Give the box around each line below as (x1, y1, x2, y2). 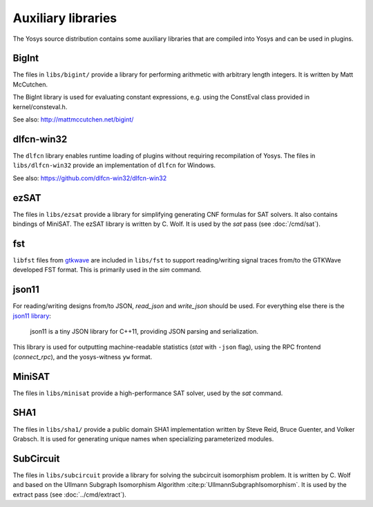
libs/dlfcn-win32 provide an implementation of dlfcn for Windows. (12, 161, 216, 169)
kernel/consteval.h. (12, 102, 68, 111)
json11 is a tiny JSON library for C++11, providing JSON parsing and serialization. (30, 327, 259, 335)
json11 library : (12, 312, 52, 320)
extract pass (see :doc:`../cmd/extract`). (12, 490, 127, 499)
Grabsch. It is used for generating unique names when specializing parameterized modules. (12, 434, 274, 443)
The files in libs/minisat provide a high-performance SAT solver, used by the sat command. (12, 389, 283, 397)
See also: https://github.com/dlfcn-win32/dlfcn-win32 (12, 173, 167, 182)
